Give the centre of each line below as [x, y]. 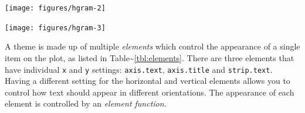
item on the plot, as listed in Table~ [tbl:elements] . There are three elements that [150, 57]
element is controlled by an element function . [86, 103]
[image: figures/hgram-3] [55, 28]
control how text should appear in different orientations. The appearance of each [150, 92]
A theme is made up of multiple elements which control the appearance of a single [152, 46]
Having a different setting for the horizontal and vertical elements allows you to [148, 81]
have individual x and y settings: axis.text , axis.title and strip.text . [139, 69]
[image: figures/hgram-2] [55, 8]
